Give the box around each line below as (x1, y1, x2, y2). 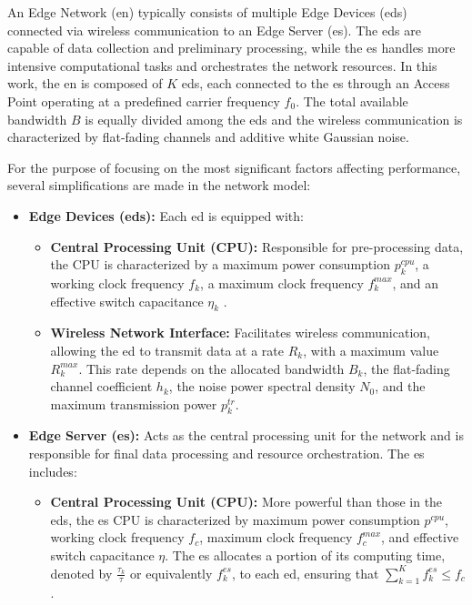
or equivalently (130, 563, 213, 582)
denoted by (50, 563, 113, 582)
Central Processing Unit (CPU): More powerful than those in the (50, 492, 443, 511)
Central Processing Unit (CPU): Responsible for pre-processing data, (50, 237, 464, 256)
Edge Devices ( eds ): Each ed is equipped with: (28, 206, 304, 225)
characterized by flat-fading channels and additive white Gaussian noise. (7, 127, 409, 146)
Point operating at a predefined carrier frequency (7, 91, 280, 110)
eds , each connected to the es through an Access (181, 74, 450, 93)
